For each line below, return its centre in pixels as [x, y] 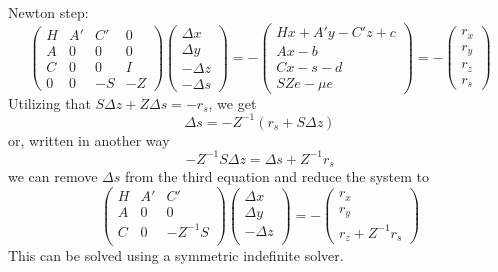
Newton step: [48, 12]
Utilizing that [49, 102]
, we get [232, 102]
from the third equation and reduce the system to [277, 176]
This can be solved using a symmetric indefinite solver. [176, 254]
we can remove [53, 176]
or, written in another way [89, 139]
